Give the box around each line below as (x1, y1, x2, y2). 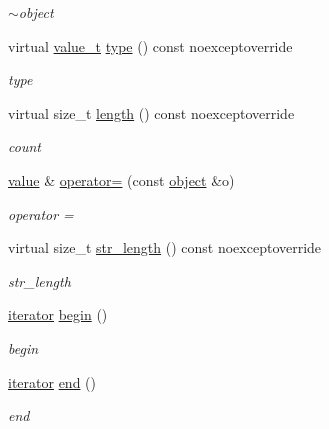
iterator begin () (8, 304, 108, 325)
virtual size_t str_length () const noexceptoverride (8, 237, 322, 258)
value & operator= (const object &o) (8, 169, 235, 190)
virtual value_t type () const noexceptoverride (8, 35, 293, 56)
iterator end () (8, 371, 97, 392)
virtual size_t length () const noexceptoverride (8, 102, 295, 123)
